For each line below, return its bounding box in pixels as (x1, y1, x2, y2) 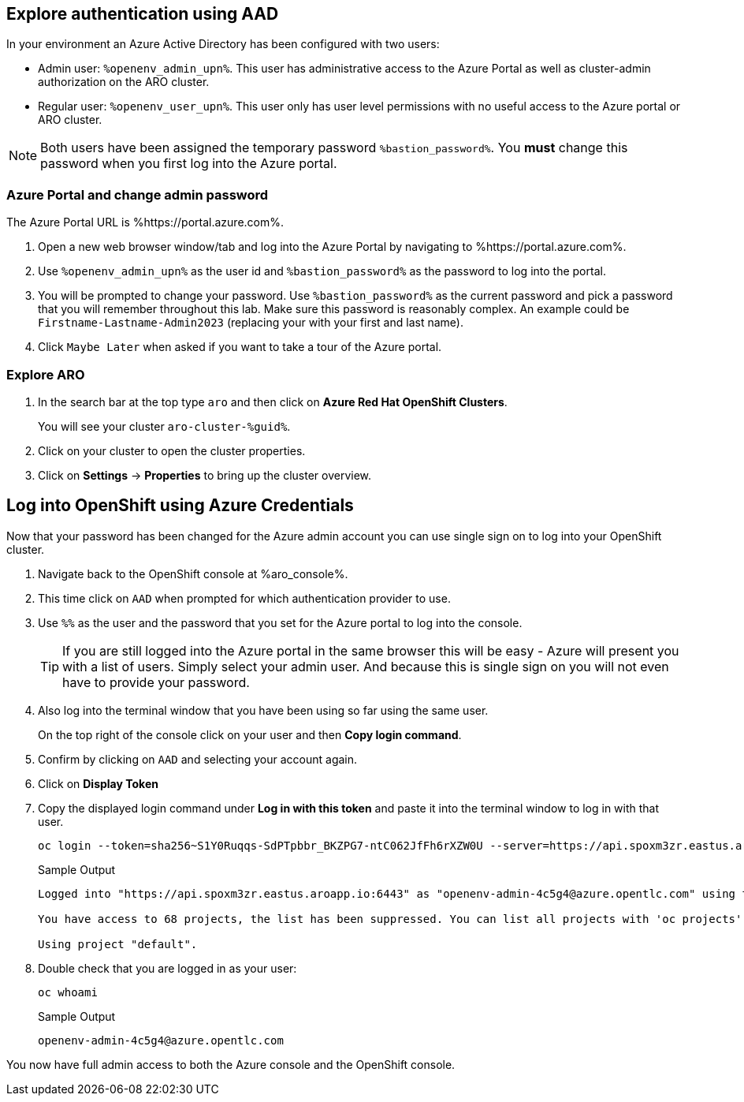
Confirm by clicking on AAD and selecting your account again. (38, 752, 358, 766)
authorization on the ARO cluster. (38, 75, 210, 89)
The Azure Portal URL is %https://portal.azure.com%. (6, 215, 285, 230)
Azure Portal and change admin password (6, 186, 269, 203)
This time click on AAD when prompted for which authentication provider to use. (38, 591, 451, 605)
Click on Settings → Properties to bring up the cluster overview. (38, 468, 372, 482)
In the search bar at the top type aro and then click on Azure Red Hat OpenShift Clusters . (38, 394, 508, 409)
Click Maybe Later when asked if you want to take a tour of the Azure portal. (38, 340, 442, 354)
